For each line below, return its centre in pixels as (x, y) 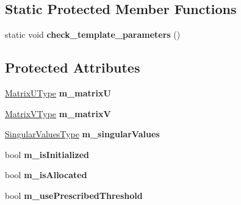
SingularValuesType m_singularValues (82, 134)
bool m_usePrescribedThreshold (74, 195)
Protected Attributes (73, 67)
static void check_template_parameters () (93, 34)
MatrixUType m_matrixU (58, 93)
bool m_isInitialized (47, 154)
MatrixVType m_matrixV (58, 113)
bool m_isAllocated (46, 175)
